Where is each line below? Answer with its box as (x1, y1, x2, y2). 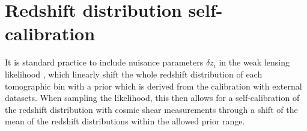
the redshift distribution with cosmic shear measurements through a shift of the (5, 103, 298, 115)
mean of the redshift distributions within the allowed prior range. (5, 115, 245, 127)
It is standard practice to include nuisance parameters (5, 56, 204, 69)
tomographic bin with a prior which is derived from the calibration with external (5, 79, 302, 92)
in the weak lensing (219, 56, 290, 69)
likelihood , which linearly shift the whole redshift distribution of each (5, 67, 263, 80)
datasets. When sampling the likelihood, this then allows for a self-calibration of (5, 91, 300, 104)
